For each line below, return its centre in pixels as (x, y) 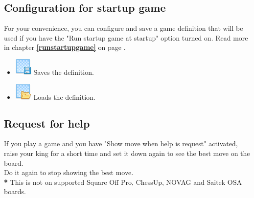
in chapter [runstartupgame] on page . (65, 47)
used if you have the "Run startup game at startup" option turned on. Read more (126, 37)
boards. (15, 191)
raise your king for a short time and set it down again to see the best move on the (127, 153)
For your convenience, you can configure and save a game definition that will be (124, 28)
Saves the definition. (64, 72)
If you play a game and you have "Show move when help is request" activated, (121, 143)
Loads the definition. (64, 97)
